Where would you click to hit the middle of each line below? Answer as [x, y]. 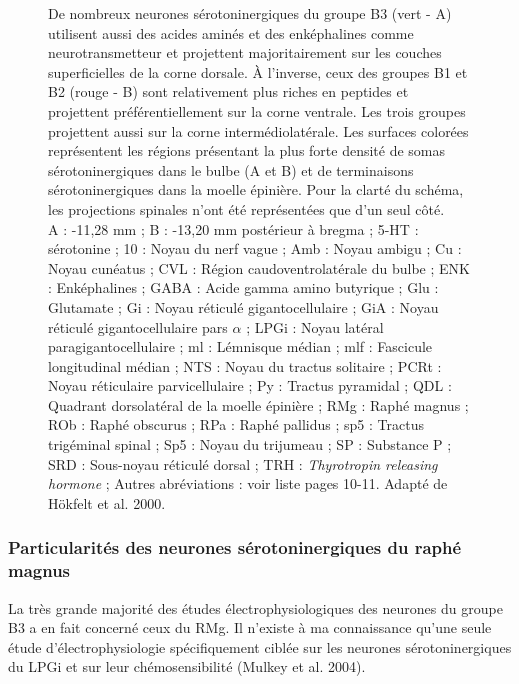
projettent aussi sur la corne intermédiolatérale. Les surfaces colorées [258, 130]
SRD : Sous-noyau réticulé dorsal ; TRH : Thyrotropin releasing [243, 463]
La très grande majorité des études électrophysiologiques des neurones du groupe [255, 607]
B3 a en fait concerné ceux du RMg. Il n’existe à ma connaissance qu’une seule [250, 627]
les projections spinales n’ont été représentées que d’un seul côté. [246, 208]
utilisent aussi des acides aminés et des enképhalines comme [231, 32]
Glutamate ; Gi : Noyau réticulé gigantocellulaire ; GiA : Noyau [243, 306]
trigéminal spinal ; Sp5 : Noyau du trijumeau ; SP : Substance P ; [250, 444]
